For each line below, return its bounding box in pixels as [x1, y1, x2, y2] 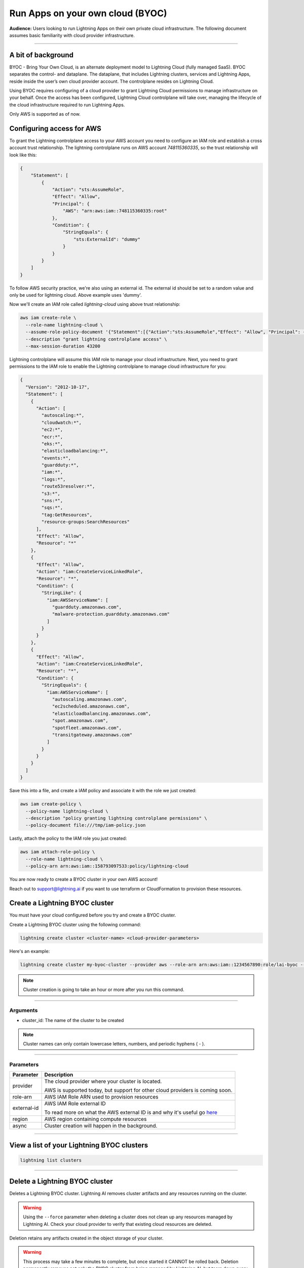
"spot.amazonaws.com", [52, 718, 108, 724]
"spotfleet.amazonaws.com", [52, 725, 122, 730]
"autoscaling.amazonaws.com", [52, 696, 127, 702]
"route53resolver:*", [41, 483, 95, 489]
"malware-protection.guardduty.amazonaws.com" [52, 611, 170, 617]
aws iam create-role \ [20, 315, 77, 321]
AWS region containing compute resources [44, 1116, 147, 1123]
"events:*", [41, 455, 71, 461]
